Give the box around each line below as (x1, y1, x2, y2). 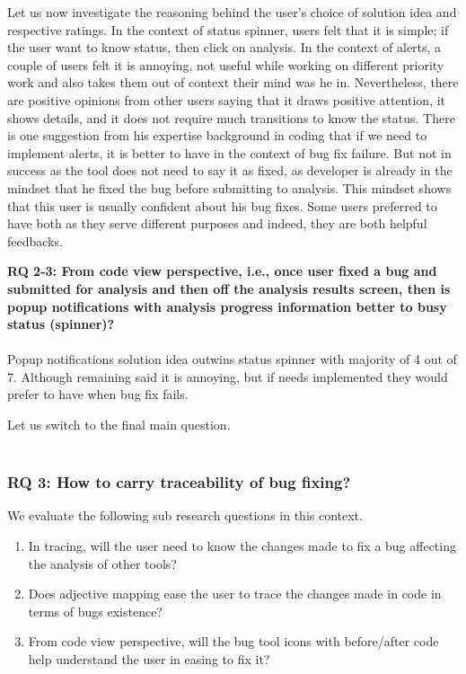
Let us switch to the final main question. (7, 415, 231, 434)
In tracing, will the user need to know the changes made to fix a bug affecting (28, 537, 456, 555)
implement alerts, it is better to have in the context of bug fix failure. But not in (7, 143, 452, 162)
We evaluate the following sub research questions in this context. (7, 506, 363, 525)
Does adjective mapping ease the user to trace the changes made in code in (28, 584, 442, 603)
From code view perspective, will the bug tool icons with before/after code (28, 632, 439, 651)
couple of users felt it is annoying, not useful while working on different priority (7, 55, 444, 74)
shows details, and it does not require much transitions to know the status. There (7, 108, 455, 127)
